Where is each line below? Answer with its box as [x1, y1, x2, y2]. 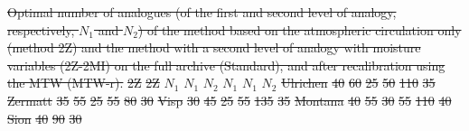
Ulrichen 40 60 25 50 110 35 [281, 73, 436, 92]
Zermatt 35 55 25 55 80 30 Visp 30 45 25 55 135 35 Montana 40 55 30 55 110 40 [7, 90, 452, 109]
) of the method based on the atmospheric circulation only [137, 20, 462, 39]
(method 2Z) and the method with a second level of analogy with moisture [7, 38, 421, 57]
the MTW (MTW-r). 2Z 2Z [7, 73, 160, 92]
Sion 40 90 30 [7, 108, 82, 127]
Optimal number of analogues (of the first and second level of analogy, [7, 3, 397, 21]
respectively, [7, 20, 75, 39]
